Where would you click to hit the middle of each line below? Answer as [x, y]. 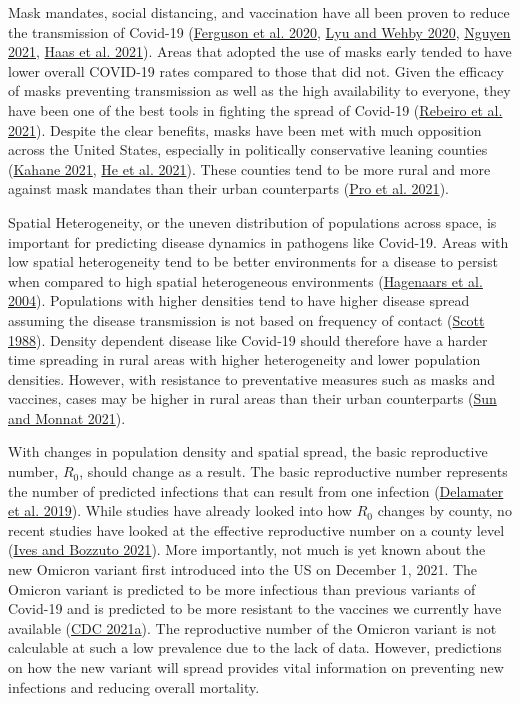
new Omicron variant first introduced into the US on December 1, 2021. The [243, 569]
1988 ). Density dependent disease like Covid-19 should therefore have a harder [248, 339]
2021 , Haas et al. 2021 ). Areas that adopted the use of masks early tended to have [260, 51]
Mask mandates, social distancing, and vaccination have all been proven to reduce [259, 12]
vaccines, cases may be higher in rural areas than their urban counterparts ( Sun [252, 398]
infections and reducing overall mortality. [134, 686]
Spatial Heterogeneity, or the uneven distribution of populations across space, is [252, 221]
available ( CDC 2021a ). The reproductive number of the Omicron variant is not [252, 627]
